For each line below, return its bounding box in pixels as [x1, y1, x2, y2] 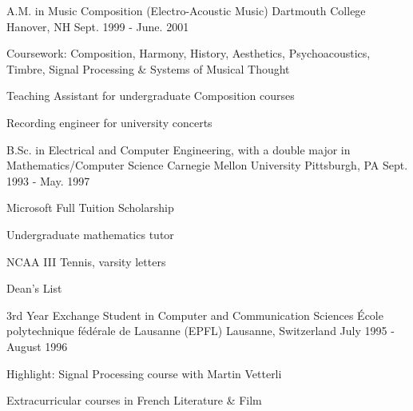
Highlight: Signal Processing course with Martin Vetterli [6, 365, 282, 381]
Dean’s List [6, 280, 62, 297]
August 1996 [6, 337, 68, 354]
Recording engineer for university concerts [6, 114, 212, 130]
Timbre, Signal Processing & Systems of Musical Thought [6, 60, 290, 77]
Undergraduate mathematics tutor [6, 225, 174, 242]
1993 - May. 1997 [6, 172, 90, 189]
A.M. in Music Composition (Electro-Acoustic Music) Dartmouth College [6, 2, 366, 18]
